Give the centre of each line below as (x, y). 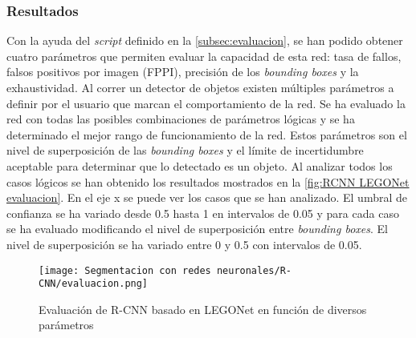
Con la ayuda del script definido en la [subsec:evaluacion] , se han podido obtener (205, 40)
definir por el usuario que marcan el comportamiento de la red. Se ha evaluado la (206, 103)
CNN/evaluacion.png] (94, 284)
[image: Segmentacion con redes (125, 270)
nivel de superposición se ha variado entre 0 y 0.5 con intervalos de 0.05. (184, 244)
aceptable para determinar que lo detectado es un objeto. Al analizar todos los (200, 165)
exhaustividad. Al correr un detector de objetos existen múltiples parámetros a (200, 87)
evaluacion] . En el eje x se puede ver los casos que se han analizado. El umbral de (207, 197)
